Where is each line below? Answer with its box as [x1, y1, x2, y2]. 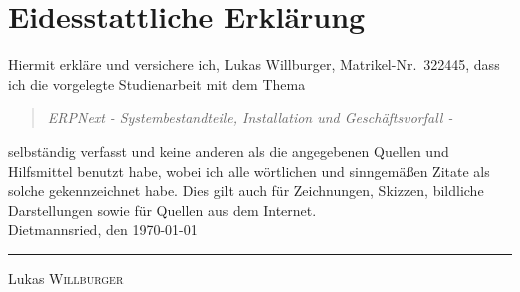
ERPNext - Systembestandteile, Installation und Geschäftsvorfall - [47, 107, 453, 128]
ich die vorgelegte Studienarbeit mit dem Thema [8, 73, 306, 94]
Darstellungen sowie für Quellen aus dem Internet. [8, 199, 317, 220]
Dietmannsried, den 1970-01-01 [8, 219, 198, 240]
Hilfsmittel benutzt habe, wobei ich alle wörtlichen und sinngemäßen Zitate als [8, 160, 490, 181]
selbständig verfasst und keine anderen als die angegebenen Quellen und [8, 140, 449, 161]
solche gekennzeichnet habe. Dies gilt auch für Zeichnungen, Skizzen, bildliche [8, 180, 484, 201]
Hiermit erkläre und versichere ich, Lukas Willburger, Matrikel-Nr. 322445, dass [8, 54, 500, 75]
